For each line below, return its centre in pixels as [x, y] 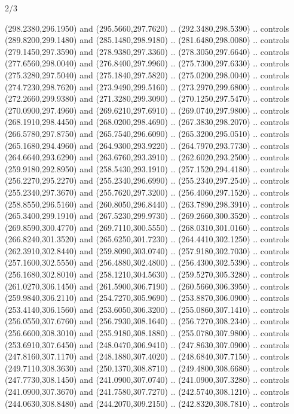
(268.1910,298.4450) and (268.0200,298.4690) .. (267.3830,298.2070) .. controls [147, 122]
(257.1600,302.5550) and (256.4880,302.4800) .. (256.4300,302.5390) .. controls [147, 262]
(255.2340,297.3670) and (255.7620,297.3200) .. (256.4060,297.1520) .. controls [147, 192]
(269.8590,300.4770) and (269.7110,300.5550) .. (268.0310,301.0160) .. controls [147, 227]
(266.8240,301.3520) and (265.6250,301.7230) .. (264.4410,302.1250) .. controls [147, 239]
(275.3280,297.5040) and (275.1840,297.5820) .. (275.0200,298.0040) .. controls [147, 74]
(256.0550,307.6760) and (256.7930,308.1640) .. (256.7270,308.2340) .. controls [147, 321]
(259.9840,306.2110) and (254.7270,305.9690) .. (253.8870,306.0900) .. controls [147, 298]
